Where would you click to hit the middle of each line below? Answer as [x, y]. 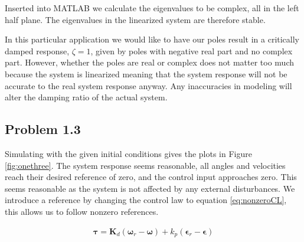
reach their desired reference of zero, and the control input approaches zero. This [151, 177]
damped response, [37, 50]
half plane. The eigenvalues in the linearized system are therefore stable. [135, 19]
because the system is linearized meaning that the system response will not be [146, 73]
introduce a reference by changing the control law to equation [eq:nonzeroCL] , [146, 200]
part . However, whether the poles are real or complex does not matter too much [149, 62]
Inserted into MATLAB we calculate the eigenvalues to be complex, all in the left [152, 8]
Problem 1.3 [43, 129]
